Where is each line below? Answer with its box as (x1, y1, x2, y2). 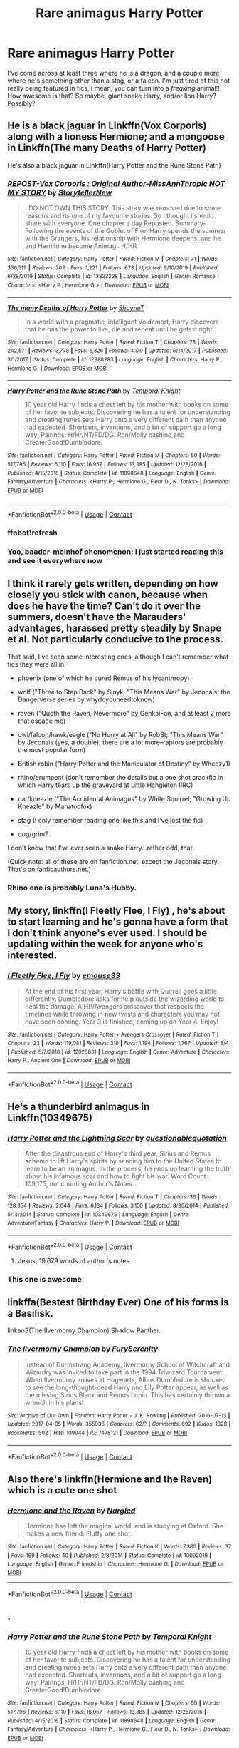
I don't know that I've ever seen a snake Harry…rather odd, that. (7, 843, 194, 852)
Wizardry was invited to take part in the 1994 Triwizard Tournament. (24, 1367, 224, 1377)
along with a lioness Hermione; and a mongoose (7, 130, 225, 143)
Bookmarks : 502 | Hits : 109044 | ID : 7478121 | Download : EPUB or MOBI (7, 1429, 188, 1437)
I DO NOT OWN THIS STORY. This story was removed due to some (24, 204, 221, 212)
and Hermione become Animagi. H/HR (24, 242, 137, 250)
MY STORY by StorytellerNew (7, 187, 112, 197)
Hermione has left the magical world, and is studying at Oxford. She (24, 1522, 224, 1531)
